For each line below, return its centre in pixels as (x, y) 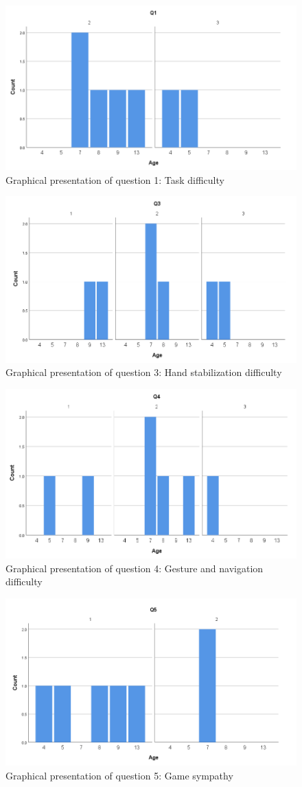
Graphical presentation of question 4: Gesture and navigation (135, 568)
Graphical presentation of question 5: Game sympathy (119, 775)
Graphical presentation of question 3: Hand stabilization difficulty (144, 372)
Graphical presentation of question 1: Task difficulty (115, 179)
